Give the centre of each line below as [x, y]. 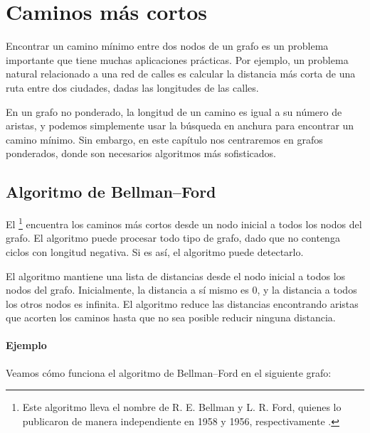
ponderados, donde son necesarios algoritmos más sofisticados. [141, 153]
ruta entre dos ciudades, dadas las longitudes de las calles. [132, 87]
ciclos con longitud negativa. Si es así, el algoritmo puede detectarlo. [155, 251]
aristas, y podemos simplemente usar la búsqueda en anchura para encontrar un [180, 125]
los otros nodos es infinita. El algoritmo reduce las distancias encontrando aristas [182, 303]
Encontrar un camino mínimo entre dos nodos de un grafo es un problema [167, 46]
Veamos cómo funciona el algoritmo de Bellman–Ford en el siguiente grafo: [169, 372]
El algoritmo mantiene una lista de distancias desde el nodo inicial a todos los [176, 276]
